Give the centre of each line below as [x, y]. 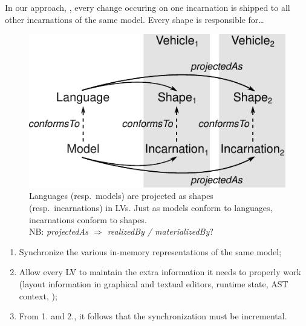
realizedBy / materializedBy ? [160, 231]
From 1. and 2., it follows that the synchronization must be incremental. [153, 316]
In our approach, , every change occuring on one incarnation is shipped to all [148, 7]
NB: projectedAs [59, 231]
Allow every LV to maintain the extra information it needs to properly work [160, 272]
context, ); [38, 295]
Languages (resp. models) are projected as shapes [121, 196]
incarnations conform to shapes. [88, 219]
